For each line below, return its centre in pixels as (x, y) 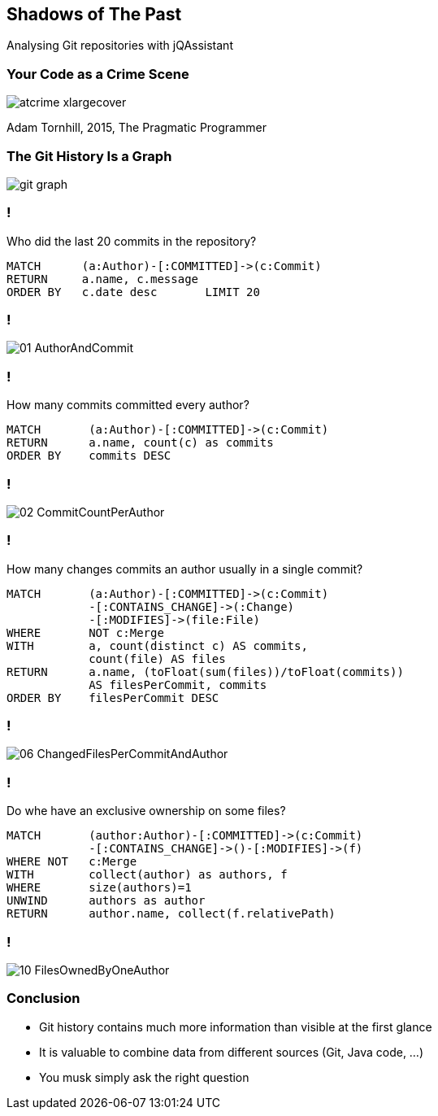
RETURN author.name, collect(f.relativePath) (171, 914)
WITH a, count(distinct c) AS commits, (157, 645)
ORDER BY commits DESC (89, 456)
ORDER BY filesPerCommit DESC (113, 697)
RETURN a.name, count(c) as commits (140, 443)
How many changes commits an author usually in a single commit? (185, 569)
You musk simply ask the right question (144, 1077)
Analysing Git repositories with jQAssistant (120, 46)
